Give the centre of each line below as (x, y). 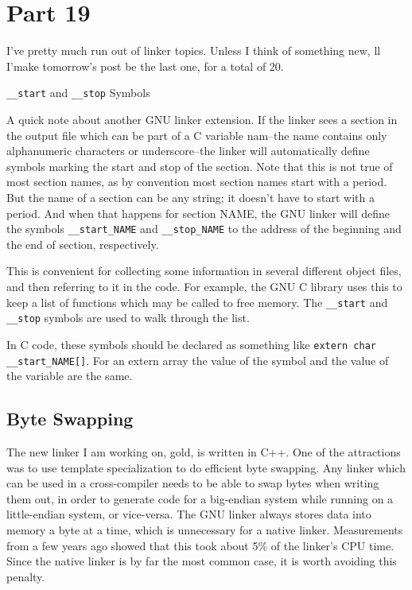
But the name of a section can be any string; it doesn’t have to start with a (190, 197)
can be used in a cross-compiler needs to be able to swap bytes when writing (193, 483)
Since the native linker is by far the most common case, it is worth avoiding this (202, 561)
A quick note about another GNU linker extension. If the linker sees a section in (202, 119)
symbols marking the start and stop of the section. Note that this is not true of (200, 166)
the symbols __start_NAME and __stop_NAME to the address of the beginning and (204, 229)
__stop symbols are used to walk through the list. (128, 318)
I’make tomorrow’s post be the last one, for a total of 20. (145, 66)
